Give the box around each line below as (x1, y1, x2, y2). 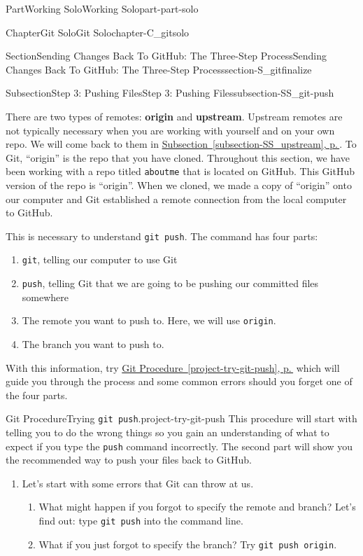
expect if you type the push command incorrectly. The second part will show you (6, 438, 353, 453)
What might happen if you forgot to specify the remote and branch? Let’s (38, 499, 356, 514)
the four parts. (6, 387, 68, 402)
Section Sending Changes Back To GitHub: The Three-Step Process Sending (6, 48, 327, 63)
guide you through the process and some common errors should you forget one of (6, 374, 353, 389)
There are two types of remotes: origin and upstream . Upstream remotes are (6, 109, 343, 123)
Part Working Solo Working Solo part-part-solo (6, 1, 199, 15)
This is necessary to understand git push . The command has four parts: (6, 228, 318, 243)
